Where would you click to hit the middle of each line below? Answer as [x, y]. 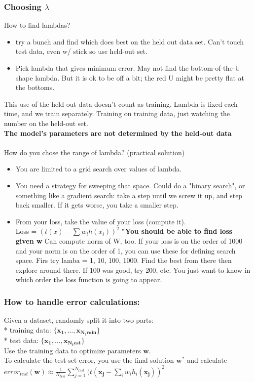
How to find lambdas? [37, 25]
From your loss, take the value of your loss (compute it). [101, 221]
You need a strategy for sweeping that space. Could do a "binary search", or [130, 185]
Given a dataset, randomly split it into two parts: [79, 320]
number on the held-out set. [46, 123]
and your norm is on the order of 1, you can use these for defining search [126, 250]
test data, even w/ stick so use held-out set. [81, 51]
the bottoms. [35, 87]
